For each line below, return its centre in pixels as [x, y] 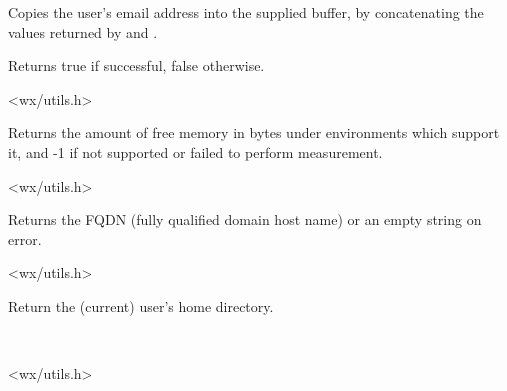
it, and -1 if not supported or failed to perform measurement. [195, 151]
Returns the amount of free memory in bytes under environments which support [254, 132]
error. [25, 238]
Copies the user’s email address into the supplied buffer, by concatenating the [246, 12]
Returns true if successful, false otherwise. [136, 65]
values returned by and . [83, 31]
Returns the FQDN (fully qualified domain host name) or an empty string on [245, 219]
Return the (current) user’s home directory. [141, 305]
